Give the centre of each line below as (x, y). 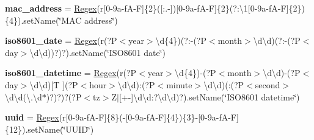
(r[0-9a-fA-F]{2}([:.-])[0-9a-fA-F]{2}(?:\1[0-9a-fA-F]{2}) (201, 8)
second (268, 84)
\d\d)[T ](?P (54, 84)
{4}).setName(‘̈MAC (43, 20)
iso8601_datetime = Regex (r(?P (71, 73)
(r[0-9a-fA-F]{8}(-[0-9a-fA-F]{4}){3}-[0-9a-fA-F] (149, 117)
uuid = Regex (32, 117)
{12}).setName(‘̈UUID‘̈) (49, 129)
